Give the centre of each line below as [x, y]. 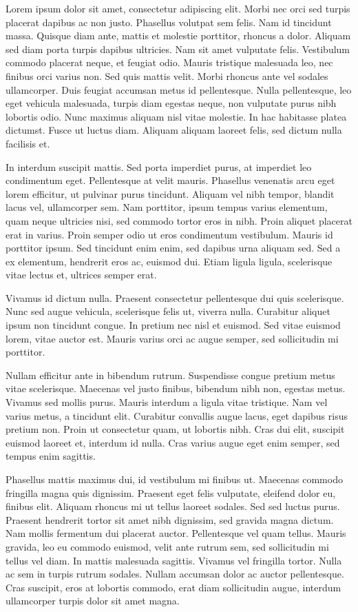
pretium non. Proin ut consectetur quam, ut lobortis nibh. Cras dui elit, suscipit [175, 429]
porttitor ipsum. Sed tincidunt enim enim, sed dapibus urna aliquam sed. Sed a [173, 248]
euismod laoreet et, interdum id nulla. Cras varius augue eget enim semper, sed [173, 442]
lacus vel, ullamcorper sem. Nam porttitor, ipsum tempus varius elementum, [167, 207]
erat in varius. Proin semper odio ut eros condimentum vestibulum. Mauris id [169, 234]
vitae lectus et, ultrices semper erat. [81, 275]
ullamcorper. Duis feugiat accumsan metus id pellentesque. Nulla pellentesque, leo [179, 89]
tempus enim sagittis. [51, 456]
